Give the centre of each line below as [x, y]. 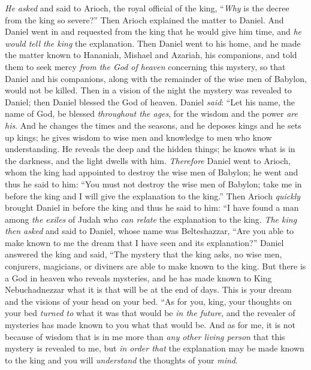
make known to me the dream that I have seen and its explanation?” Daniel [144, 242]
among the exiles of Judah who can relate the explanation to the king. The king [151, 219]
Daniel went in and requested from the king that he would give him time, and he [153, 31]
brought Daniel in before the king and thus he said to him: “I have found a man [152, 207]
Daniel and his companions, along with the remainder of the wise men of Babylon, [156, 78]
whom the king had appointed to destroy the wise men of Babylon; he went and [152, 172]
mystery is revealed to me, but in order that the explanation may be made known [155, 348]
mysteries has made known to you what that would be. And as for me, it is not [150, 325]
